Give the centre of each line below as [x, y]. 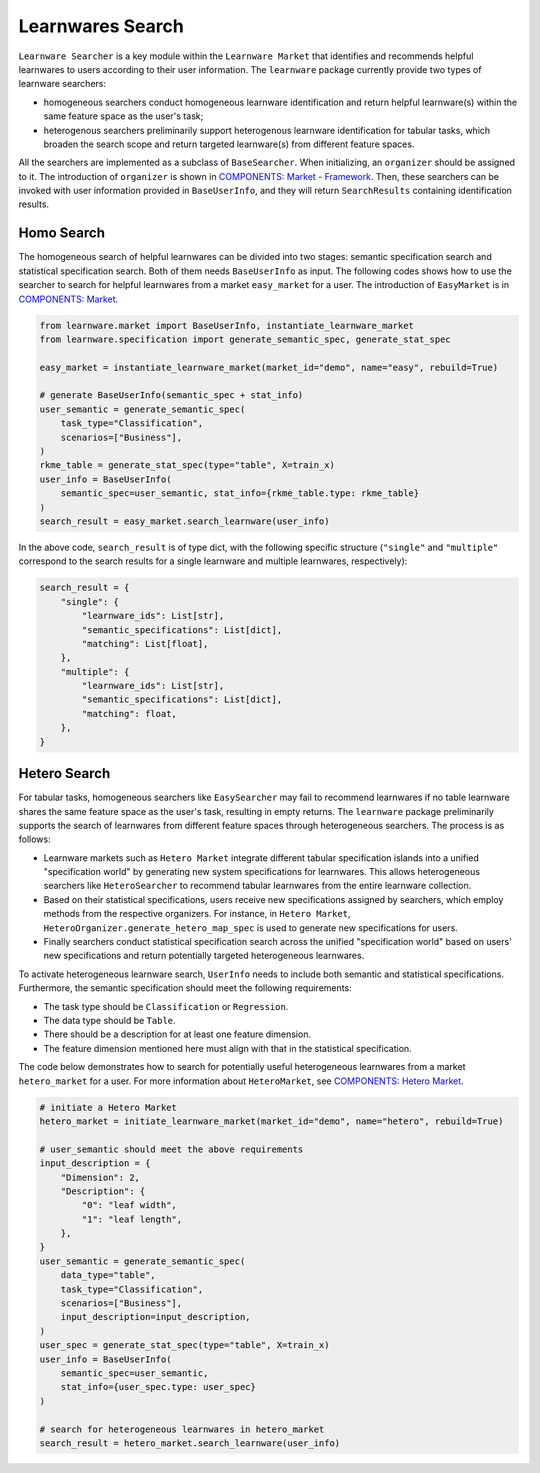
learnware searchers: [62, 84]
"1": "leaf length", [132, 1219]
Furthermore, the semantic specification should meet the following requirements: [185, 988]
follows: [34, 839]
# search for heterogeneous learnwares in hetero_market [182, 1429]
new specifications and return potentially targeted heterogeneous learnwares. [204, 956]
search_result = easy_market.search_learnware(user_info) [184, 521]
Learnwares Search [101, 26]
